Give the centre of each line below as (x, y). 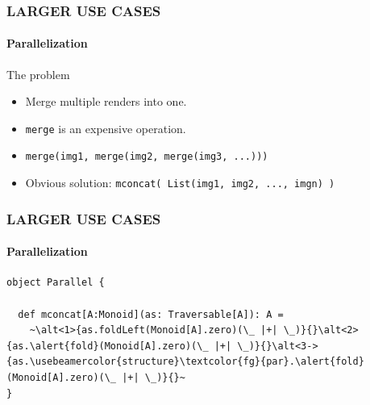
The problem (38, 74)
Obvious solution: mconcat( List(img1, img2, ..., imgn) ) (180, 183)
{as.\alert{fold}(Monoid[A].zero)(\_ (108, 346)
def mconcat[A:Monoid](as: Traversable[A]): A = (151, 314)
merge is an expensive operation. (106, 128)
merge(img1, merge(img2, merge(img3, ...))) (147, 157)
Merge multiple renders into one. (106, 101)
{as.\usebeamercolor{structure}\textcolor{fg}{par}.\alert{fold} (185, 362)
